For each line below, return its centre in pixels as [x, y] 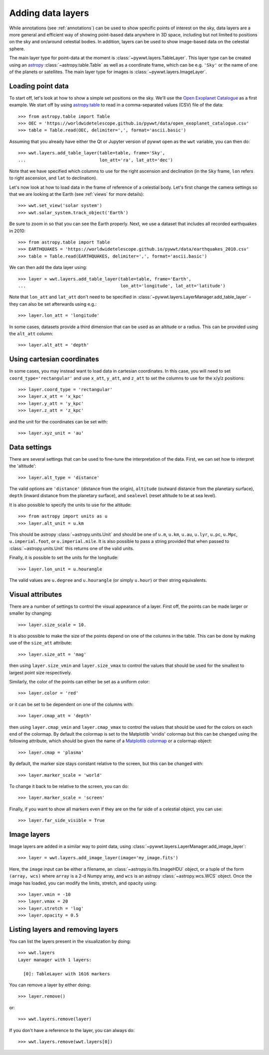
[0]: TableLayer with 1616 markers [67, 974]
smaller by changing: [31, 613]
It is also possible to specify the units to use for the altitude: [70, 505]
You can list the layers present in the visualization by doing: [70, 941]
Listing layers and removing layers [64, 929]
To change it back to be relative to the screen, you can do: [69, 786]
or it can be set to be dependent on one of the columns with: [71, 704]
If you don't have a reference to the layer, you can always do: [72, 1030]
